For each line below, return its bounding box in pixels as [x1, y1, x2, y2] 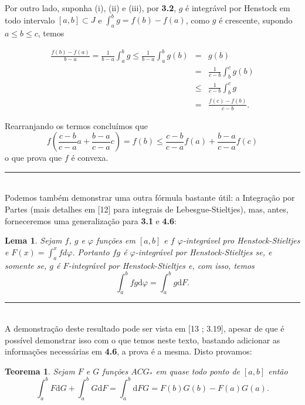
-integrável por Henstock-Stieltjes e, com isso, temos [68, 259, 255, 271]
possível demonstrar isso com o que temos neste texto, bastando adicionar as [5, 333, 280, 346]
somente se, [5, 259, 47, 271]
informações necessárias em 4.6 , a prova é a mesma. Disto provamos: [5, 345, 252, 357]
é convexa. [71, 151, 109, 164]
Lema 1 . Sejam [5, 234, 62, 247]
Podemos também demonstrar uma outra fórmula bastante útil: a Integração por [5, 191, 295, 204]
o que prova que [5, 151, 62, 164]
